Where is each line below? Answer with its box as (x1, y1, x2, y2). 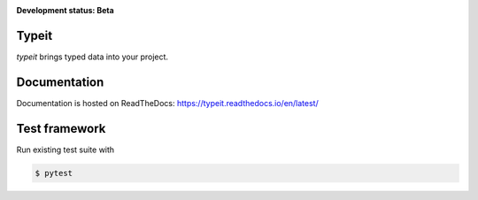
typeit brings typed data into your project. (16, 51, 168, 62)
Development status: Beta (16, 5, 114, 15)
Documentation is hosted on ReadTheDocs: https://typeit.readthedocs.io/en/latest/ (16, 97, 319, 108)
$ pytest (35, 168, 73, 178)
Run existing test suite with (16, 144, 115, 155)
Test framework (16, 120, 106, 136)
